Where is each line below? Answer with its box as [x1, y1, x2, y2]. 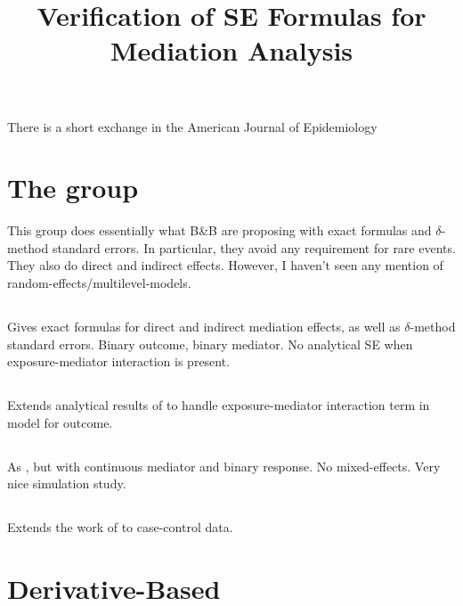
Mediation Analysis [110, 32, 353, 69]
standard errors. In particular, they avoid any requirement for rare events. [52, 238, 456, 257]
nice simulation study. [7, 474, 126, 493]
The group [7, 169, 139, 206]
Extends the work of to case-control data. [7, 518, 233, 536]
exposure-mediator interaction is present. [7, 352, 231, 371]
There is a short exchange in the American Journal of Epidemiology [7, 117, 378, 135]
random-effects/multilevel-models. [7, 274, 191, 292]
